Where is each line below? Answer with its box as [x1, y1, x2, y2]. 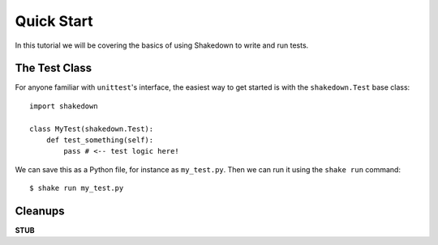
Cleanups [15, 205, 65, 218]
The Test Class [15, 61, 92, 75]
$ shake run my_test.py [29, 184, 124, 193]
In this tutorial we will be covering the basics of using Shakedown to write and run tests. [15, 40, 309, 50]
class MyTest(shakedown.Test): [29, 124, 154, 133]
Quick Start [15, 12, 93, 30]
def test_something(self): [45, 136, 154, 145]
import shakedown [29, 101, 98, 111]
